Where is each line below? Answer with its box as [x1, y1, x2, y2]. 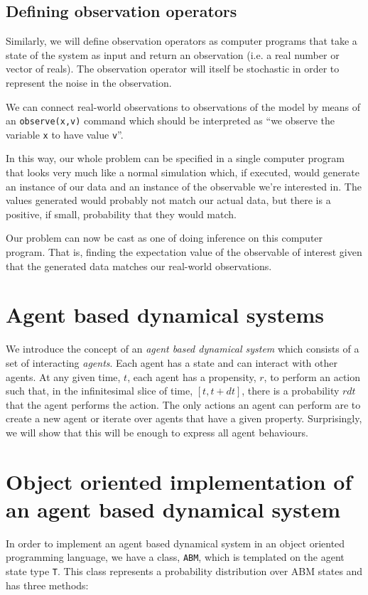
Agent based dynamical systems [6, 300, 325, 329]
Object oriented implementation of [6, 466, 352, 495]
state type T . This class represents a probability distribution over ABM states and [6, 564, 363, 579]
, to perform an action [264, 369, 360, 384]
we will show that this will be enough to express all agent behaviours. [6, 424, 308, 439]
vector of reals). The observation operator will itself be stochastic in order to [6, 61, 340, 76]
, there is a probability [242, 383, 340, 398]
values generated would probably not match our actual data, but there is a [6, 193, 331, 208]
